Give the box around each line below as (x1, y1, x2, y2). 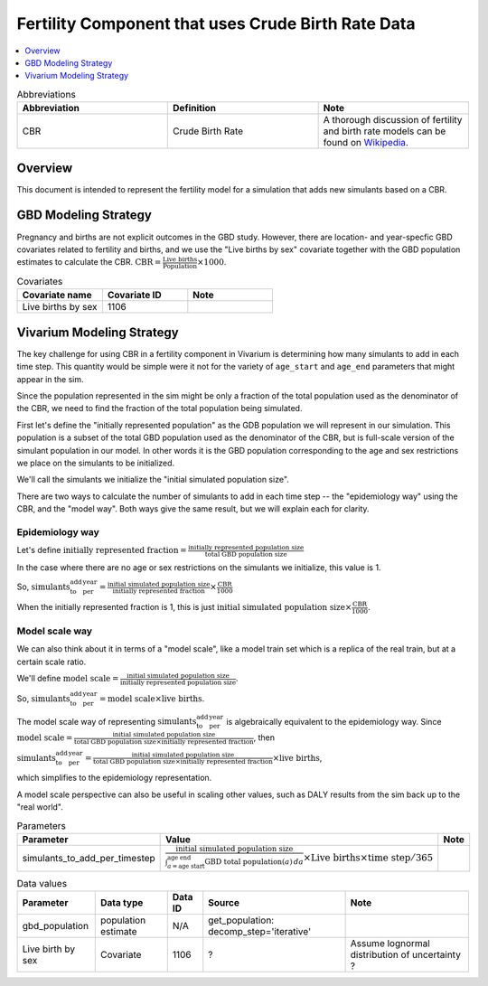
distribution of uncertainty (350, 948, 461, 961)
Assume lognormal (350, 936, 431, 949)
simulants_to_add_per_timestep (22, 852, 155, 865)
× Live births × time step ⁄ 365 (303, 851, 434, 863)
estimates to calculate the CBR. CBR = (16, 257, 162, 268)
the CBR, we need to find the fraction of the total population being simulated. (16, 403, 303, 414)
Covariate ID (107, 289, 162, 302)
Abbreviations (16, 88, 76, 100)
